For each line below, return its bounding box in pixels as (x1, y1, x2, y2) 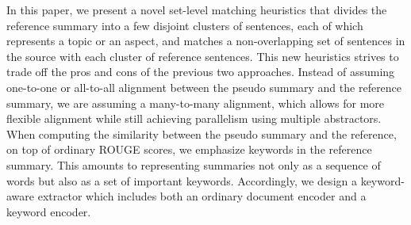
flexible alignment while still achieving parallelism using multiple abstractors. (6, 110, 382, 127)
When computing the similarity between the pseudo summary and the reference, (6, 125, 397, 142)
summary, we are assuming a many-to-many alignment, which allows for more (6, 94, 385, 111)
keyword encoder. (6, 203, 91, 219)
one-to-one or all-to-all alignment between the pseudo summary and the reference (6, 78, 402, 95)
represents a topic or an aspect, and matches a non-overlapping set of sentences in (6, 32, 405, 49)
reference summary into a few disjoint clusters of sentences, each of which (6, 17, 363, 33)
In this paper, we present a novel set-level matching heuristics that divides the (6, 2, 387, 17)
